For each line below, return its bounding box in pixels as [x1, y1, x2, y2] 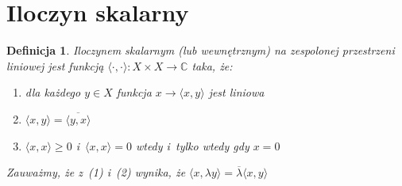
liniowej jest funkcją [6, 57, 104, 74]
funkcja [116, 84, 152, 101]
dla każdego [25, 84, 81, 101]
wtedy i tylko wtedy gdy [135, 137, 249, 154]
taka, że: [191, 57, 233, 74]
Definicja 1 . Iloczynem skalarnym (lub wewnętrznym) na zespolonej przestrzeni [6, 42, 395, 59]
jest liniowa [208, 84, 265, 101]
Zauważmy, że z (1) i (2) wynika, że [6, 164, 186, 180]
